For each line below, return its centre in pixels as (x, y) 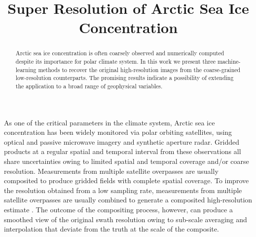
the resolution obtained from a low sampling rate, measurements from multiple (123, 190)
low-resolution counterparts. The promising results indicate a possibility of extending (125, 78)
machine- (229, 61)
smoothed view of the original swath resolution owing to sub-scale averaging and (126, 219)
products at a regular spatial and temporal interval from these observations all (123, 151)
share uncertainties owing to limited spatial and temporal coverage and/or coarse (127, 161)
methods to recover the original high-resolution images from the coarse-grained (139, 69)
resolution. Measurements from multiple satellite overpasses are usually (111, 171)
